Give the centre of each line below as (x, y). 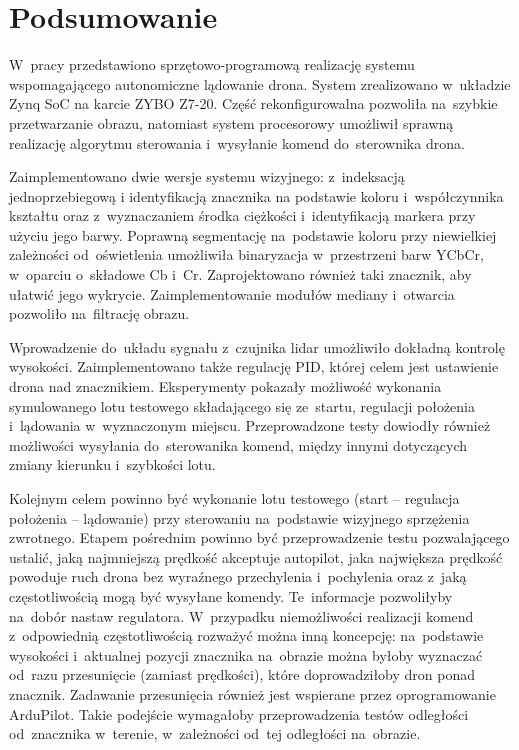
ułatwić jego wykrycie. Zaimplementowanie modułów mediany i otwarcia (232, 293)
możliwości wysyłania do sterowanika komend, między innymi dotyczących (238, 444)
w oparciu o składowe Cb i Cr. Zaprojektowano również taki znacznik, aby (240, 274)
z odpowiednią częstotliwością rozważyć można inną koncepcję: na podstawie (246, 635)
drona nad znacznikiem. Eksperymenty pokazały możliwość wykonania (225, 386)
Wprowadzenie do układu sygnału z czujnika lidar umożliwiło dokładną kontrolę (257, 346)
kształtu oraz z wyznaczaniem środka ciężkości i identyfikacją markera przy (242, 215)
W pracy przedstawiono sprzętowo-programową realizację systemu (212, 64)
